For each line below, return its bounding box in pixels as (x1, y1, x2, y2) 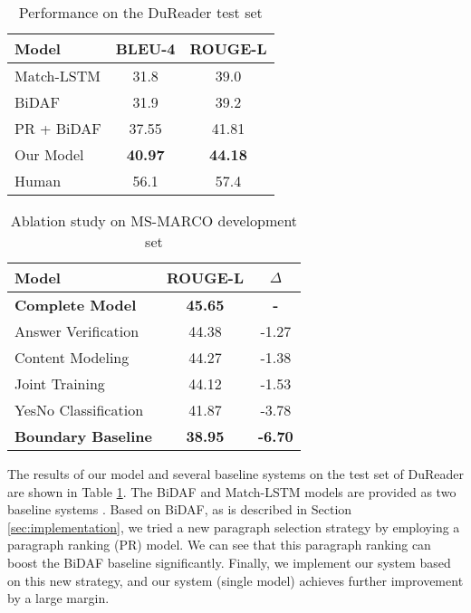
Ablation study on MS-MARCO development (10, 210, 298, 231)
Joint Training (14, 373, 105, 394)
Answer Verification (14, 321, 139, 341)
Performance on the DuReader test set (18, 2, 263, 23)
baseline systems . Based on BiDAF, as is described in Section (7, 500, 352, 519)
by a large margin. (7, 589, 110, 608)
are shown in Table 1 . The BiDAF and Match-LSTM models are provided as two (7, 482, 457, 501)
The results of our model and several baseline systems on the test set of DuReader (7, 465, 464, 483)
